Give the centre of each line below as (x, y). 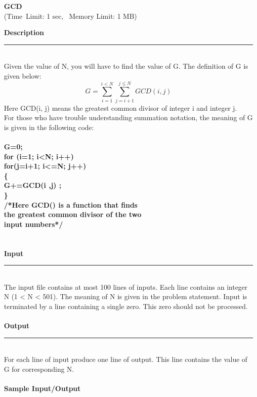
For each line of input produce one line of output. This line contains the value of (126, 359)
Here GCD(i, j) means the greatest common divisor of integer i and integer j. (121, 108)
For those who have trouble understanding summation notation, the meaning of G (128, 117)
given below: (23, 75)
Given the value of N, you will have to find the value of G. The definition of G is (126, 66)
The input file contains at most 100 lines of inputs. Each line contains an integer (126, 287)
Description (24, 32)
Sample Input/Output (43, 388)
